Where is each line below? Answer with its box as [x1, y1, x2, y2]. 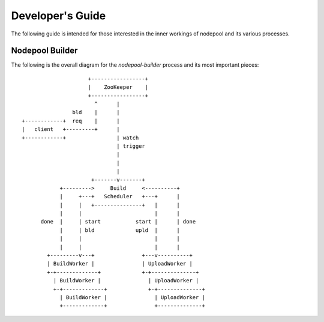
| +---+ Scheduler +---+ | [59, 193, 180, 200]
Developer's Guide [11, 9, 106, 22]
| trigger [116, 142, 145, 150]
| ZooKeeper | [88, 84, 149, 91]
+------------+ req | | [22, 117, 120, 124]
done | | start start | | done [40, 218, 196, 225]
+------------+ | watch [22, 134, 139, 141]
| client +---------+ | [22, 126, 120, 133]
